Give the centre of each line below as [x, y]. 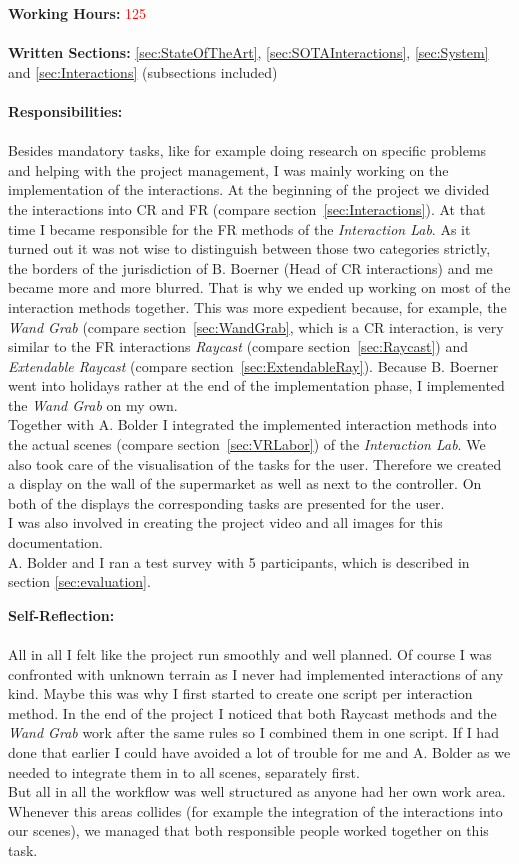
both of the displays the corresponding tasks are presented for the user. [226, 502]
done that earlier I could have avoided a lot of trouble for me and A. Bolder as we [259, 751]
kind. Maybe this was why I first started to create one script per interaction [240, 693]
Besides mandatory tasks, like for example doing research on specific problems [247, 150]
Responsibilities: [65, 110]
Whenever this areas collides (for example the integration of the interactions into [255, 810]
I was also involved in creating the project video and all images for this [225, 522]
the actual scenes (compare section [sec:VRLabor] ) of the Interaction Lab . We [247, 444]
